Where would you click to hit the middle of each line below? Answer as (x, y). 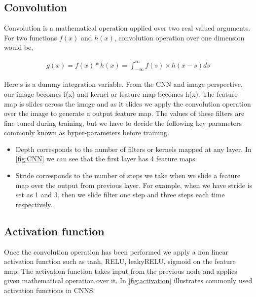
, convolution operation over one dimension (179, 37)
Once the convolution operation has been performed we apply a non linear (116, 251)
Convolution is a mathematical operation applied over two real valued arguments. (127, 28)
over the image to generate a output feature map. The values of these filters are (124, 113)
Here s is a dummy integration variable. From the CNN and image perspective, (123, 84)
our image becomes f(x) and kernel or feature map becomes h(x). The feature (121, 93)
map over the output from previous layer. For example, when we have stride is (134, 185)
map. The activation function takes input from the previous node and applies (121, 271)
